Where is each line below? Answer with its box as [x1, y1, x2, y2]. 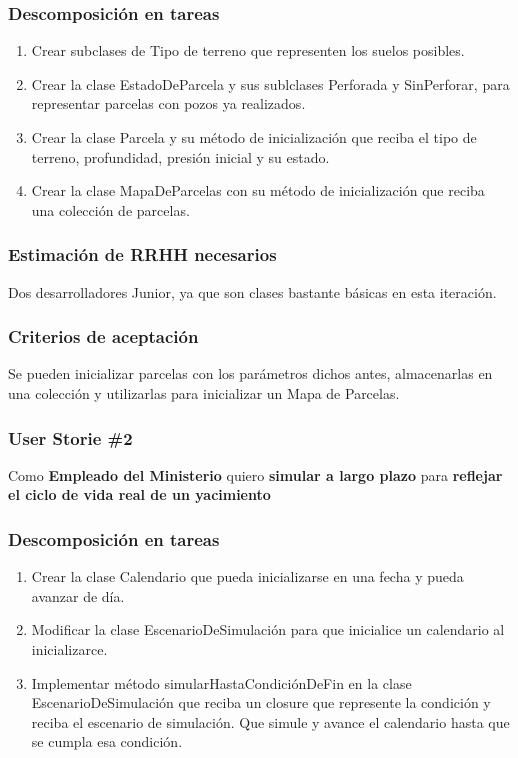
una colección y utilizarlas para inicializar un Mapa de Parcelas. [8, 383, 400, 403]
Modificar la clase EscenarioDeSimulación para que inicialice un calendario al [31, 619, 505, 640]
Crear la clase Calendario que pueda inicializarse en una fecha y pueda [31, 566, 464, 587]
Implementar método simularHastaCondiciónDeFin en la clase [31, 672, 412, 693]
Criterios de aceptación [8, 324, 199, 349]
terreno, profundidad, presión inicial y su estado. [31, 146, 330, 167]
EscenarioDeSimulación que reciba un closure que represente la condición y [31, 692, 491, 713]
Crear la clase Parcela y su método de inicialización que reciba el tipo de [31, 127, 477, 147]
